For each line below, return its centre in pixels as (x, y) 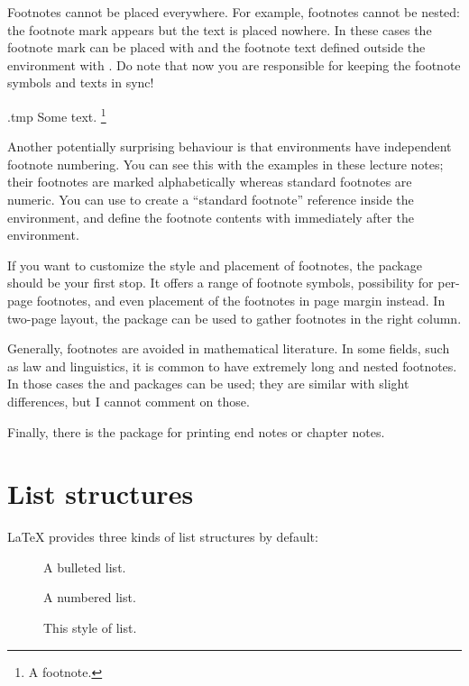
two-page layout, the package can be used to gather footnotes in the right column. (234, 318)
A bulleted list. (85, 567)
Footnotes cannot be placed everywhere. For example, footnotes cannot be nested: (234, 12)
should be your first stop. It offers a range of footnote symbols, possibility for (221, 283)
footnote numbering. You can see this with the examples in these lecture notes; (225, 164)
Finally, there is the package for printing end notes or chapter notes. (196, 431)
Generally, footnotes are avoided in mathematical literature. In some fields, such (229, 348)
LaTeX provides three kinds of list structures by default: (163, 537)
